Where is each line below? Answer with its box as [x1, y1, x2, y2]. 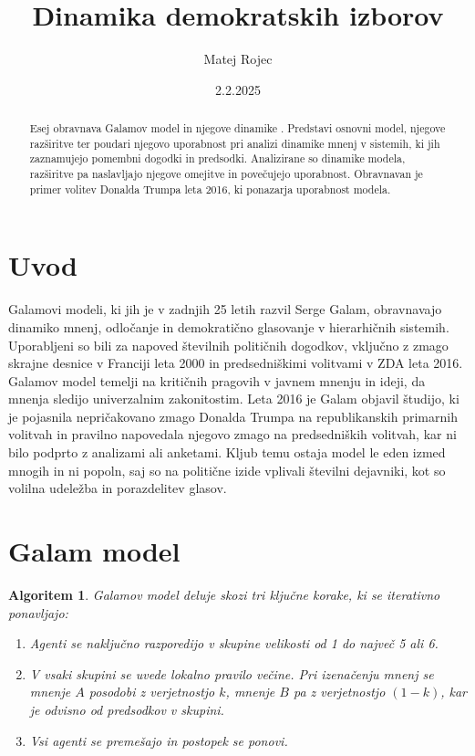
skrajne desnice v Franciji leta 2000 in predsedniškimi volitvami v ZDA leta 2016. [8, 353, 463, 373]
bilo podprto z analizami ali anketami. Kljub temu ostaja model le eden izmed [8, 443, 446, 462]
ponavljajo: [8, 603, 68, 622]
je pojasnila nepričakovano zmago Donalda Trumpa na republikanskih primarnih [8, 406, 458, 425]
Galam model [8, 532, 181, 570]
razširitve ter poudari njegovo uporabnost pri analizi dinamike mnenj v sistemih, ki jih [29, 135, 440, 151]
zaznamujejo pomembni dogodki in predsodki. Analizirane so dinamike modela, [29, 151, 406, 166]
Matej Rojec [203, 49, 273, 68]
